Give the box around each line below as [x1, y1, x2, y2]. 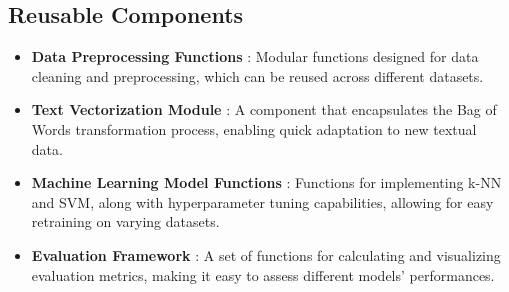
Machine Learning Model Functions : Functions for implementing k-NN [31, 172, 502, 193]
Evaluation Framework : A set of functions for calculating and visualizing [31, 244, 501, 265]
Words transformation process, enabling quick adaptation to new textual [31, 118, 477, 139]
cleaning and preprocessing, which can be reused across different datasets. [31, 65, 484, 86]
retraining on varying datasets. [31, 211, 220, 232]
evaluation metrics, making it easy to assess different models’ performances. [31, 264, 495, 285]
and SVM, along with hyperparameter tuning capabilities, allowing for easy [31, 191, 494, 212]
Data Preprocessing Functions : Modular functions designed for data [31, 46, 479, 67]
